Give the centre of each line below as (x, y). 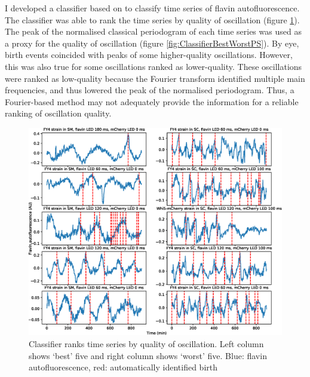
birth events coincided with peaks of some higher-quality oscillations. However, (149, 55)
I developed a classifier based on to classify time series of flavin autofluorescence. (152, 8)
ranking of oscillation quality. (58, 113)
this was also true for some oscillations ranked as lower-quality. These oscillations (154, 66)
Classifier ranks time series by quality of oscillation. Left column (146, 343)
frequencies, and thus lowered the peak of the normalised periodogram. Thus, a (150, 90)
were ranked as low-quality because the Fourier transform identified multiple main (155, 78)
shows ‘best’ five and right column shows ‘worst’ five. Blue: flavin (148, 355)
